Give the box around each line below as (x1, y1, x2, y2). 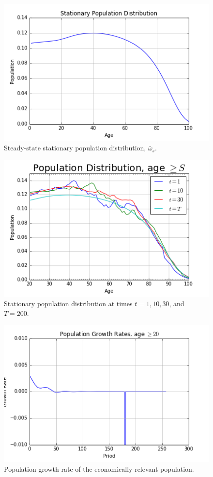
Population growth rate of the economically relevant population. (4, 463, 194, 474)
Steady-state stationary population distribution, (4, 143, 146, 153)
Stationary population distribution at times (4, 298, 133, 309)
